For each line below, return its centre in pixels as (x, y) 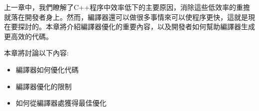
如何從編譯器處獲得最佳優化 (61, 103)
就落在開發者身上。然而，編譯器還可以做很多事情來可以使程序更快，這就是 (126, 17)
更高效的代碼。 (28, 36)
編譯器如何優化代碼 (47, 69)
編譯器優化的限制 (44, 86)
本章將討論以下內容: (36, 53)
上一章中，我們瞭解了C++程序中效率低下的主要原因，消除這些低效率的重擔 (127, 7)
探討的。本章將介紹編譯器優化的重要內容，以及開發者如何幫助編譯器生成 (136, 27)
